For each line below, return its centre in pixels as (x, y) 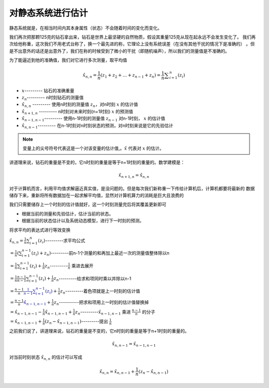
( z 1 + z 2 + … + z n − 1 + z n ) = (131, 76)
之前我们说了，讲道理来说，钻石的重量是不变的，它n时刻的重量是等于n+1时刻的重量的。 (99, 331)
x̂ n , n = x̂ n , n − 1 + (117, 372)
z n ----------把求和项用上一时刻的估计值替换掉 (101, 303)
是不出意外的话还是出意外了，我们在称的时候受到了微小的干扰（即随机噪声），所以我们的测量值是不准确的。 (119, 51)
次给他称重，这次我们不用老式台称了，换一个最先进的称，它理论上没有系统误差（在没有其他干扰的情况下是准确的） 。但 (132, 44)
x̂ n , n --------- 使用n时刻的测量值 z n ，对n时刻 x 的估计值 (80, 105)
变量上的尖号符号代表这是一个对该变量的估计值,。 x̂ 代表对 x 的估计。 (93, 148)
